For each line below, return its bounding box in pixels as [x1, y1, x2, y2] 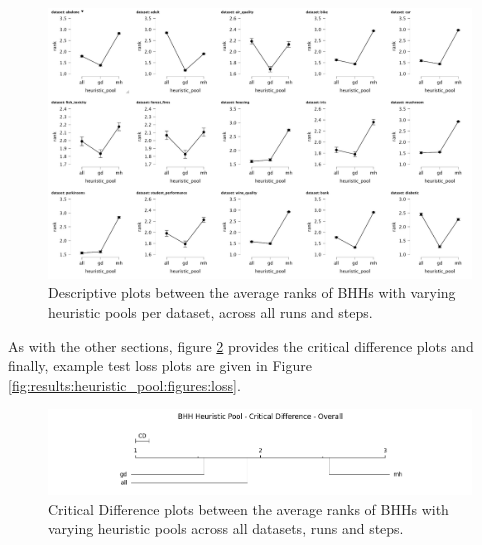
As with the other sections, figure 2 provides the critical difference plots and [8, 335, 474, 356]
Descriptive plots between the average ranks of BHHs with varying [48, 282, 456, 303]
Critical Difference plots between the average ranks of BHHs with [48, 498, 449, 519]
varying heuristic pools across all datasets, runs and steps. [48, 518, 404, 539]
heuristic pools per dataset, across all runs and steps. [48, 301, 373, 322]
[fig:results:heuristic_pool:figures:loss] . [8, 374, 241, 395]
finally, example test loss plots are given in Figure [8, 355, 312, 376]
